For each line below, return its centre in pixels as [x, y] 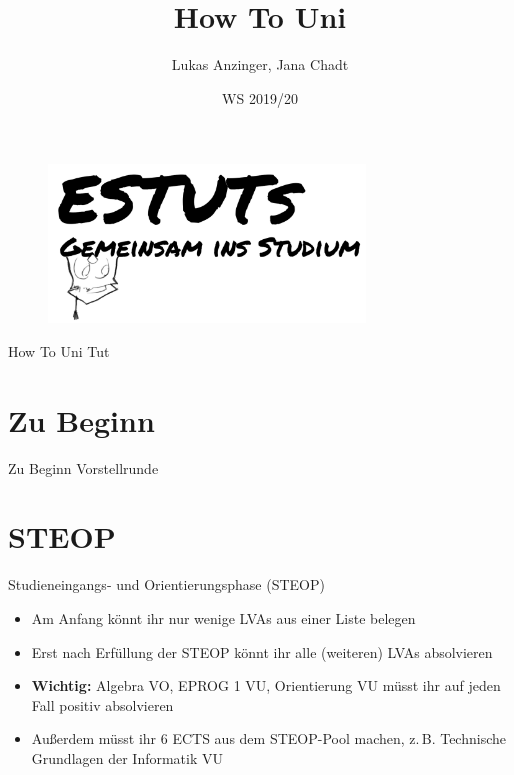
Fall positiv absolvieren [102, 704]
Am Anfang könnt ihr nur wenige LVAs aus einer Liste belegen [223, 617]
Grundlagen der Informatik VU [127, 757]
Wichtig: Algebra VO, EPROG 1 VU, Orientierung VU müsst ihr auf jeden [266, 685]
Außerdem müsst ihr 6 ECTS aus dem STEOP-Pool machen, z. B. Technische [268, 738]
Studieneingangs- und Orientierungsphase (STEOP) [166, 584]
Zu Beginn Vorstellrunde [83, 467]
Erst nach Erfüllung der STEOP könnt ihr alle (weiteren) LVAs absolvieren [262, 651]
